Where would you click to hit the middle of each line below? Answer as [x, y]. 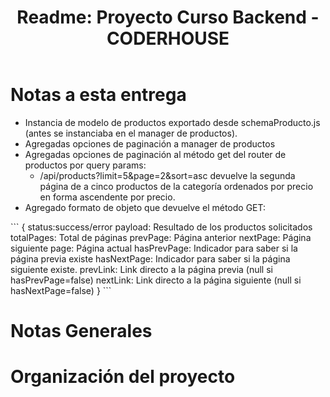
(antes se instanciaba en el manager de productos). [131, 133]
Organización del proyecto [123, 377]
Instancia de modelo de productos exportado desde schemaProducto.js [172, 122]
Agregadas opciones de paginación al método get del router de [155, 154]
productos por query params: [85, 165]
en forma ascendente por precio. [107, 197]
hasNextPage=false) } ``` [61, 290]
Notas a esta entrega [98, 95]
